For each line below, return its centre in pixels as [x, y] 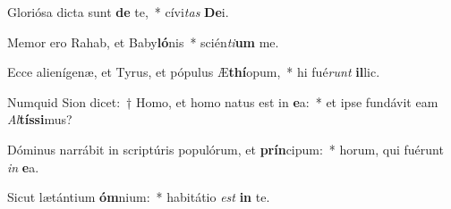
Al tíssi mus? [40, 119]
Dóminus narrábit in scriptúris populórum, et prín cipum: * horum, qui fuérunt [225, 149]
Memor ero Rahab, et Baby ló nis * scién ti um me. [143, 42]
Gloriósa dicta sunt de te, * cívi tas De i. [118, 12]
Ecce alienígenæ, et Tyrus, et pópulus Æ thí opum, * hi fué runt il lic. [194, 72]
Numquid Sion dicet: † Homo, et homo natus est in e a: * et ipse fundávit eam [223, 101]
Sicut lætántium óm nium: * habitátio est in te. [139, 197]
